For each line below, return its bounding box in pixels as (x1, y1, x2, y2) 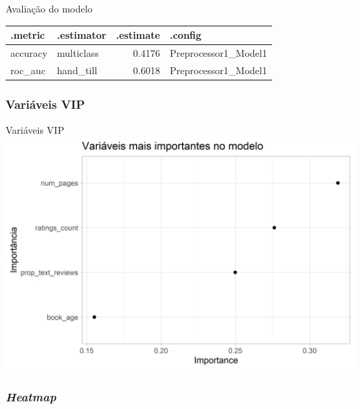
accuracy (10, 45, 48, 60)
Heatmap (6, 388, 57, 405)
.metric (10, 28, 45, 42)
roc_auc (10, 62, 46, 77)
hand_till (57, 62, 98, 77)
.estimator (57, 28, 107, 42)
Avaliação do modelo (6, 1, 93, 15)
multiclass (57, 45, 99, 60)
